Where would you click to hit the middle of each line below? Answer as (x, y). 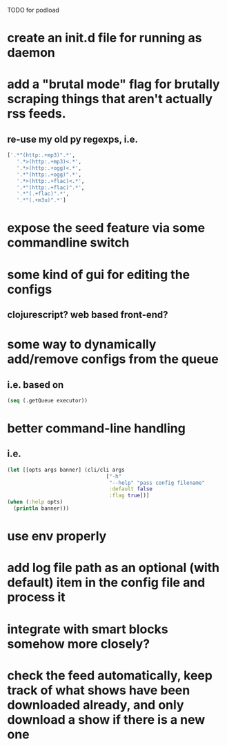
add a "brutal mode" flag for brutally (113, 84)
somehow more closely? (79, 644)
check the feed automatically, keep (110, 675)
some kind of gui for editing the (99, 275)
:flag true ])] (129, 496)
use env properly (57, 536)
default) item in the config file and (106, 583)
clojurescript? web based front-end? (88, 314)
